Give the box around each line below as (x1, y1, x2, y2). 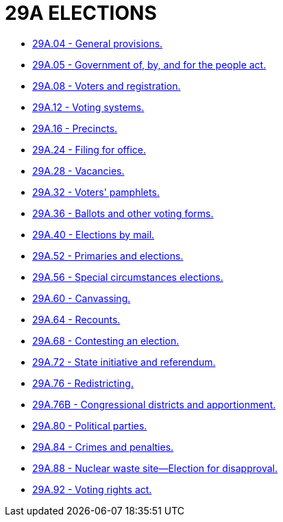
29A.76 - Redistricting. (32, 377, 134, 389)
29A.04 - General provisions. (32, 37, 163, 49)
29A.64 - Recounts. (32, 313, 121, 325)
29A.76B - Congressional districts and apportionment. (32, 398, 276, 410)
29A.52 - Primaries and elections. (32, 249, 184, 262)
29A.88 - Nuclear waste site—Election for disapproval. (32, 462, 278, 474)
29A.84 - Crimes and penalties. (32, 440, 174, 453)
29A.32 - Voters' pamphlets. (32, 186, 160, 198)
